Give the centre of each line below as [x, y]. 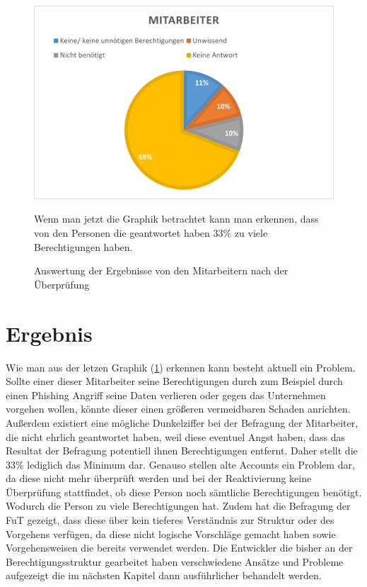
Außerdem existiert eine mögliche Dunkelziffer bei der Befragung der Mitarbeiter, [182, 422]
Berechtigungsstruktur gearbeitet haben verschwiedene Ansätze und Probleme [175, 561]
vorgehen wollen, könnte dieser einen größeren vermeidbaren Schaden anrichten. [178, 409]
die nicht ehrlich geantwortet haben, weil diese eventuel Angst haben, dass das [175, 436]
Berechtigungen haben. [83, 246]
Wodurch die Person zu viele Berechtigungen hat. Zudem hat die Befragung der [178, 506]
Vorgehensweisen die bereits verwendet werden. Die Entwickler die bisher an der [179, 548]
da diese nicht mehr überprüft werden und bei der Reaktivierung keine [159, 478]
